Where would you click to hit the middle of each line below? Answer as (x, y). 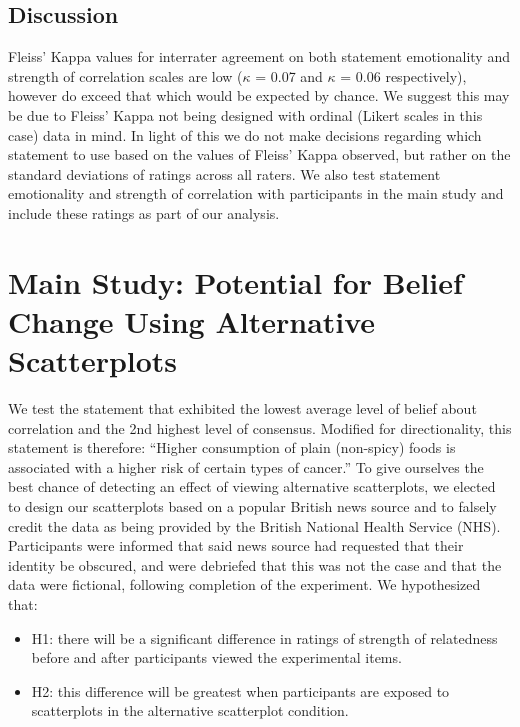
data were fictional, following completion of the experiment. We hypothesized (244, 584)
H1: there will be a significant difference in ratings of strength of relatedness (264, 637)
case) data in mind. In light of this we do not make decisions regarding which (245, 134)
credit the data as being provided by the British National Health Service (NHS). (254, 525)
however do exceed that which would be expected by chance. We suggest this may (259, 95)
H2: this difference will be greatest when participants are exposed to (240, 690)
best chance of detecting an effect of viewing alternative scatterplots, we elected (252, 486)
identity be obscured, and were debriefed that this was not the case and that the (255, 564)
